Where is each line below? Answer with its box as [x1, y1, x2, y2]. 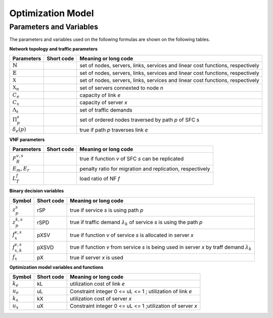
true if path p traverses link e [79, 126, 148, 133]
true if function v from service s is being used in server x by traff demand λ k [70, 243, 252, 252]
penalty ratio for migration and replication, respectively [79, 165, 210, 172]
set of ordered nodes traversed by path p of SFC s [79, 116, 200, 123]
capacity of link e [79, 92, 121, 99]
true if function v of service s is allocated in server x [70, 232, 194, 239]
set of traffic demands [79, 106, 132, 113]
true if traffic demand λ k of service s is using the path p [70, 219, 203, 227]
